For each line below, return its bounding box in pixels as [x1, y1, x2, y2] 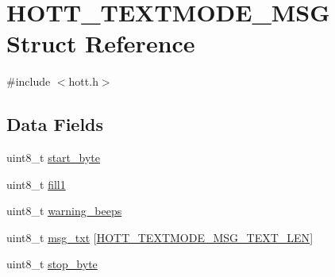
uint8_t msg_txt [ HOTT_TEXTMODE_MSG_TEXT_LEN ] [6, 229, 314, 245]
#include [6, 73, 51, 90]
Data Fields [6, 112, 104, 137]
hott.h [68, 73, 98, 90]
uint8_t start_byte [6, 149, 100, 166]
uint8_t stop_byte [6, 256, 98, 272]
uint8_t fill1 [6, 175, 66, 192]
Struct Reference [6, 27, 195, 60]
